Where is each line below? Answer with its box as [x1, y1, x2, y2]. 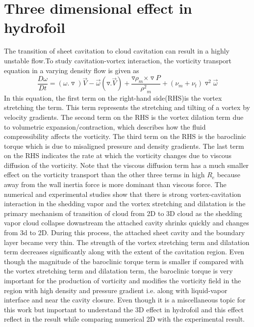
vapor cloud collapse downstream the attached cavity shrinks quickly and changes [4, 218, 249, 228]
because [217, 169, 240, 180]
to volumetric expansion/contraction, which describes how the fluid [4, 121, 206, 132]
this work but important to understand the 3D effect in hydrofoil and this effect [4, 304, 244, 314]
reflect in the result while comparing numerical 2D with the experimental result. [4, 314, 245, 324]
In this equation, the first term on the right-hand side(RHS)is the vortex [4, 92, 222, 103]
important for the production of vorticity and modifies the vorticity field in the [4, 275, 241, 285]
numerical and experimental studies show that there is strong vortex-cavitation [4, 189, 241, 199]
